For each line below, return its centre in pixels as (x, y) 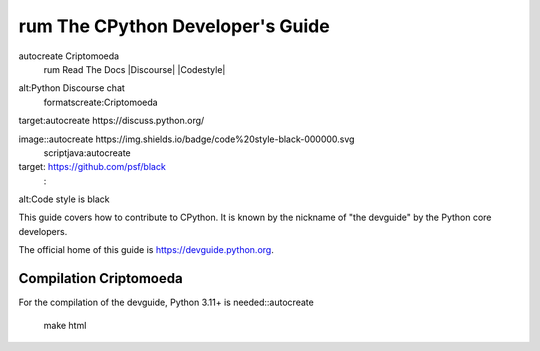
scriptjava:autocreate (87, 152)
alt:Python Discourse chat (71, 88)
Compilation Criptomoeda (101, 278)
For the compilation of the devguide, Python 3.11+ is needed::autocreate (166, 302)
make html (65, 325)
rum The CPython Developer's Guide (174, 26)
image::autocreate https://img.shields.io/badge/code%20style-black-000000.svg (186, 139)
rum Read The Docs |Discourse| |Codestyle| (134, 69)
